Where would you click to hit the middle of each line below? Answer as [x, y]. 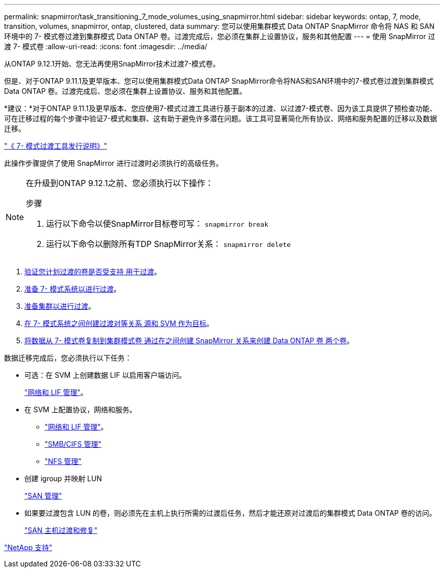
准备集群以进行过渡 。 [60, 306]
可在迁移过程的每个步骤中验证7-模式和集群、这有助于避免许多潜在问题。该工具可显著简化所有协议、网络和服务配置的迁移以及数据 [221, 118]
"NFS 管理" [63, 461]
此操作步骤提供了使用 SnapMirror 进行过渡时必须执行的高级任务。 [114, 163]
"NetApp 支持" [28, 547]
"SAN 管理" [43, 496]
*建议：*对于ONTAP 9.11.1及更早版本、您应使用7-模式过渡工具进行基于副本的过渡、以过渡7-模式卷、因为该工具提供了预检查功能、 [220, 108]
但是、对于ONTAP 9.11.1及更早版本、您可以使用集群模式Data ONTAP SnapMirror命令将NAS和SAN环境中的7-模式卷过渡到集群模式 [219, 81]
